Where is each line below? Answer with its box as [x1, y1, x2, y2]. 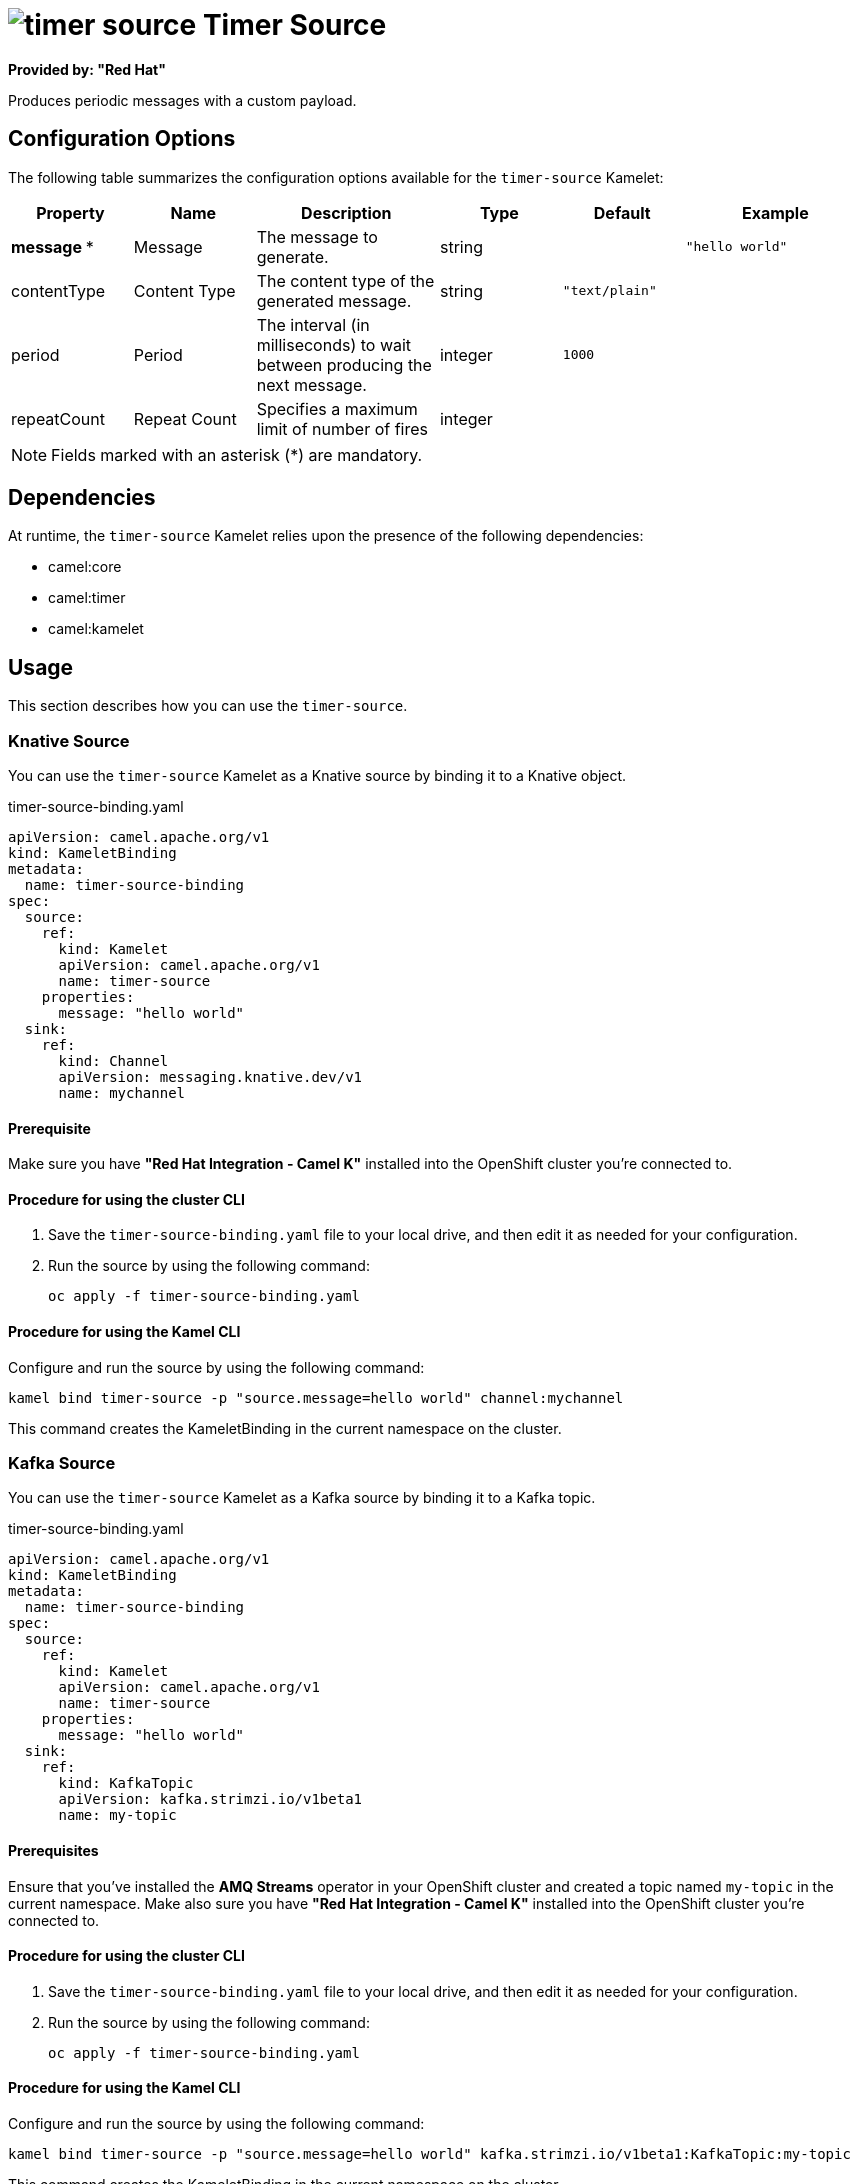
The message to [256, 226, 378, 247]
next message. [256, 374, 367, 395]
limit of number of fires [256, 418, 428, 439]
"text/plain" [562, 283, 657, 299]
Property [36, 202, 105, 223]
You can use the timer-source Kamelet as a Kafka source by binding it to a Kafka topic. [8, 1489, 596, 1507]
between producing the [256, 354, 432, 375]
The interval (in [256, 314, 370, 335]
